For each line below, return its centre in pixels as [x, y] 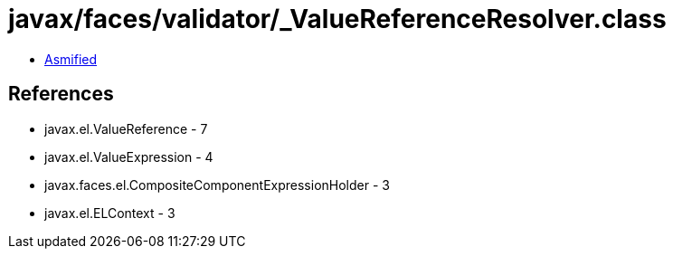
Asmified [71, 59]
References [61, 94]
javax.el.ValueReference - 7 [126, 128]
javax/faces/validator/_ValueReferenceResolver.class [337, 19]
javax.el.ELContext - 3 [110, 213]
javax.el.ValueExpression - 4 [129, 156]
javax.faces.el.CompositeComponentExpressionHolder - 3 [217, 185]
